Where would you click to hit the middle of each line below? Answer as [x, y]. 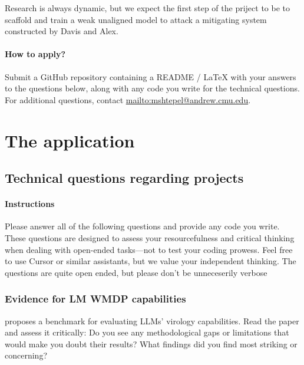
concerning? [26, 355]
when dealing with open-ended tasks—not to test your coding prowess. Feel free [149, 249]
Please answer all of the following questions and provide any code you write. [142, 226]
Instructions [30, 204]
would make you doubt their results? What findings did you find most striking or [151, 343]
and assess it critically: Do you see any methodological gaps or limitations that [147, 332]
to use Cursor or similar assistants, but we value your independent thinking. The [151, 261]
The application [70, 140]
